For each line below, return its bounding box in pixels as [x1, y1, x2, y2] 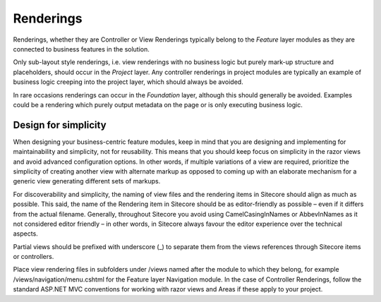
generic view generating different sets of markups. [13, 177, 161, 186]
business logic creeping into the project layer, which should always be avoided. [13, 78, 243, 86]
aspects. [13, 229, 38, 238]
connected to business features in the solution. [13, 44, 150, 53]
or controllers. [13, 253, 54, 261]
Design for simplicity [13, 119, 107, 131]
